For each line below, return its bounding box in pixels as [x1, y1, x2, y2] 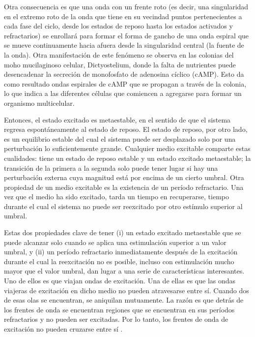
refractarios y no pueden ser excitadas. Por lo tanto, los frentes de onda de [4, 314, 228, 324]
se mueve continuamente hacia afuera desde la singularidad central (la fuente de [4, 40, 244, 50]
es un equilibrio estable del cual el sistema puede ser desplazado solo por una [4, 133, 236, 144]
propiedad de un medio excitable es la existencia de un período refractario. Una [4, 182, 244, 192]
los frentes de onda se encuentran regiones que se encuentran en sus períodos [4, 304, 235, 314]
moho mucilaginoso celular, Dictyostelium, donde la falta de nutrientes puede [4, 59, 236, 69]
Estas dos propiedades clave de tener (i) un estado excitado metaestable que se [4, 227, 241, 238]
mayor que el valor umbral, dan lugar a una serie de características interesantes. [4, 266, 245, 276]
